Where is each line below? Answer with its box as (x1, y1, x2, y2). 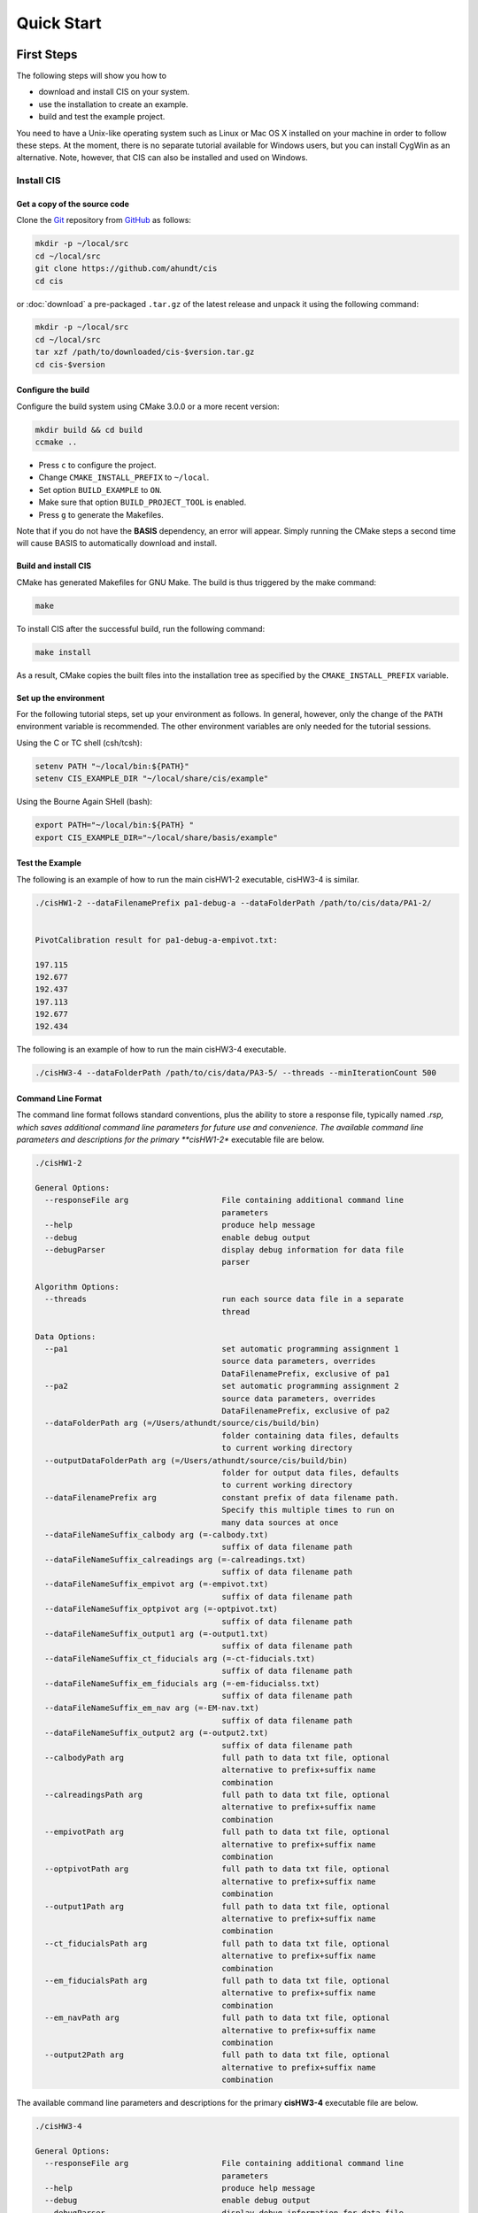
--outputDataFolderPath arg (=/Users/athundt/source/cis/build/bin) (44, 1455, 349, 1465)
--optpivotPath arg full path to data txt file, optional (44, 1864, 390, 1874)
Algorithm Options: (35, 1282, 119, 1292)
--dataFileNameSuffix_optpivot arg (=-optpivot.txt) (44, 1604, 278, 1615)
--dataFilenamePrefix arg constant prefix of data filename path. (44, 1492, 400, 1502)
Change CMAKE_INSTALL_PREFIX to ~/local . (38, 472, 210, 482)
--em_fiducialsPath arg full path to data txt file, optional (44, 1975, 390, 1986)
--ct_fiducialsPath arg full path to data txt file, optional (44, 1939, 390, 1948)
